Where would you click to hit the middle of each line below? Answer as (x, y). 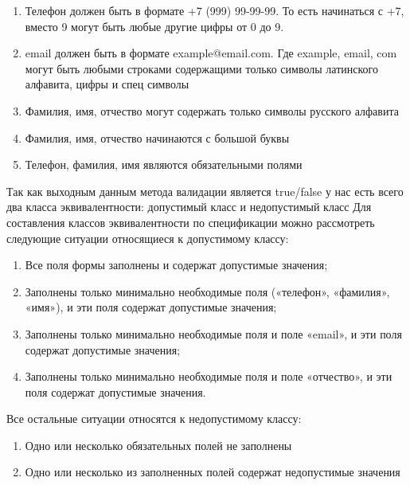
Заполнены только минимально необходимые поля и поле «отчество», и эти (209, 376)
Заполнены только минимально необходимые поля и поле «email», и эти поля (213, 333)
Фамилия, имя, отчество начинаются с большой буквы (157, 137)
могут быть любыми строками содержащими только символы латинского (201, 68)
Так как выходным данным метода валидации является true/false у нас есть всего (205, 191)
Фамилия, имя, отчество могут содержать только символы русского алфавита (212, 110)
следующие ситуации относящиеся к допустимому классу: (148, 238)
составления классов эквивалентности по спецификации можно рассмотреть (191, 222)
